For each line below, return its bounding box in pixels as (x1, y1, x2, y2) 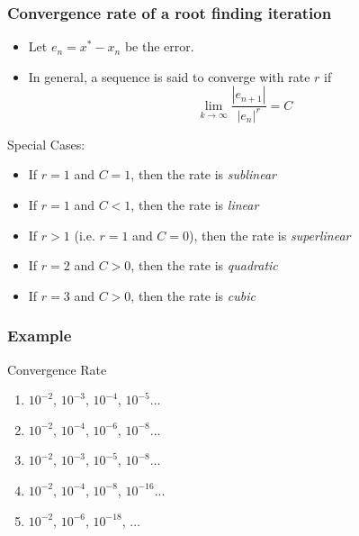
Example (7, 324, 72, 347)
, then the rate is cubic (130, 286, 256, 304)
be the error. (124, 37, 194, 56)
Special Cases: (7, 134, 85, 153)
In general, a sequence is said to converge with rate (28, 67, 310, 86)
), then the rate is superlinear (189, 225, 351, 244)
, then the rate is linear (130, 195, 259, 213)
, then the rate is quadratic (130, 256, 278, 275)
